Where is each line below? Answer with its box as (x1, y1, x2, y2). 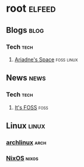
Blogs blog (6, 25, 44, 35)
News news (6, 73, 46, 83)
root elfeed (6, 2, 56, 15)
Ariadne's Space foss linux (14, 56, 78, 63)
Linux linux (6, 121, 45, 131)
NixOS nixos (6, 154, 39, 162)
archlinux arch (6, 138, 47, 146)
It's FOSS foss (14, 104, 48, 111)
